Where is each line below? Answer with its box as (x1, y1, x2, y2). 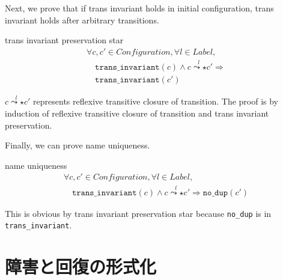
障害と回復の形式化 (5, 254, 157, 279)
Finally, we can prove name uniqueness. (5, 139, 150, 151)
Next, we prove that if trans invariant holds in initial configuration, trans (5, 2, 274, 14)
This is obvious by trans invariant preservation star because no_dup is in (5, 207, 272, 219)
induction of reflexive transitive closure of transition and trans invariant (5, 106, 269, 119)
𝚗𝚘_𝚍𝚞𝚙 (202, 188, 228, 197)
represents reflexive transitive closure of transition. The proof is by (33, 95, 279, 108)
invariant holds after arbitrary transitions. (5, 13, 159, 26)
